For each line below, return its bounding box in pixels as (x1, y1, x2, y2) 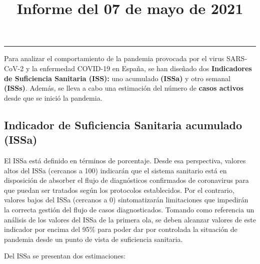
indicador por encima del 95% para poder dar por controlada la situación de (4, 224, 237, 234)
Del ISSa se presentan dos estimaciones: (4, 250, 125, 261)
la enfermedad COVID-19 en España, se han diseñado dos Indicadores (31, 63, 252, 73)
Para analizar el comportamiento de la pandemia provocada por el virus (4, 53, 224, 64)
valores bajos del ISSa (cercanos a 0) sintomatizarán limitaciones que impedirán (4, 194, 248, 205)
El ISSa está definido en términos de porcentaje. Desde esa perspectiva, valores (4, 155, 246, 165)
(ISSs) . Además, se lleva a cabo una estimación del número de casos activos (4, 83, 243, 93)
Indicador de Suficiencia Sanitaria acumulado (4, 117, 242, 132)
